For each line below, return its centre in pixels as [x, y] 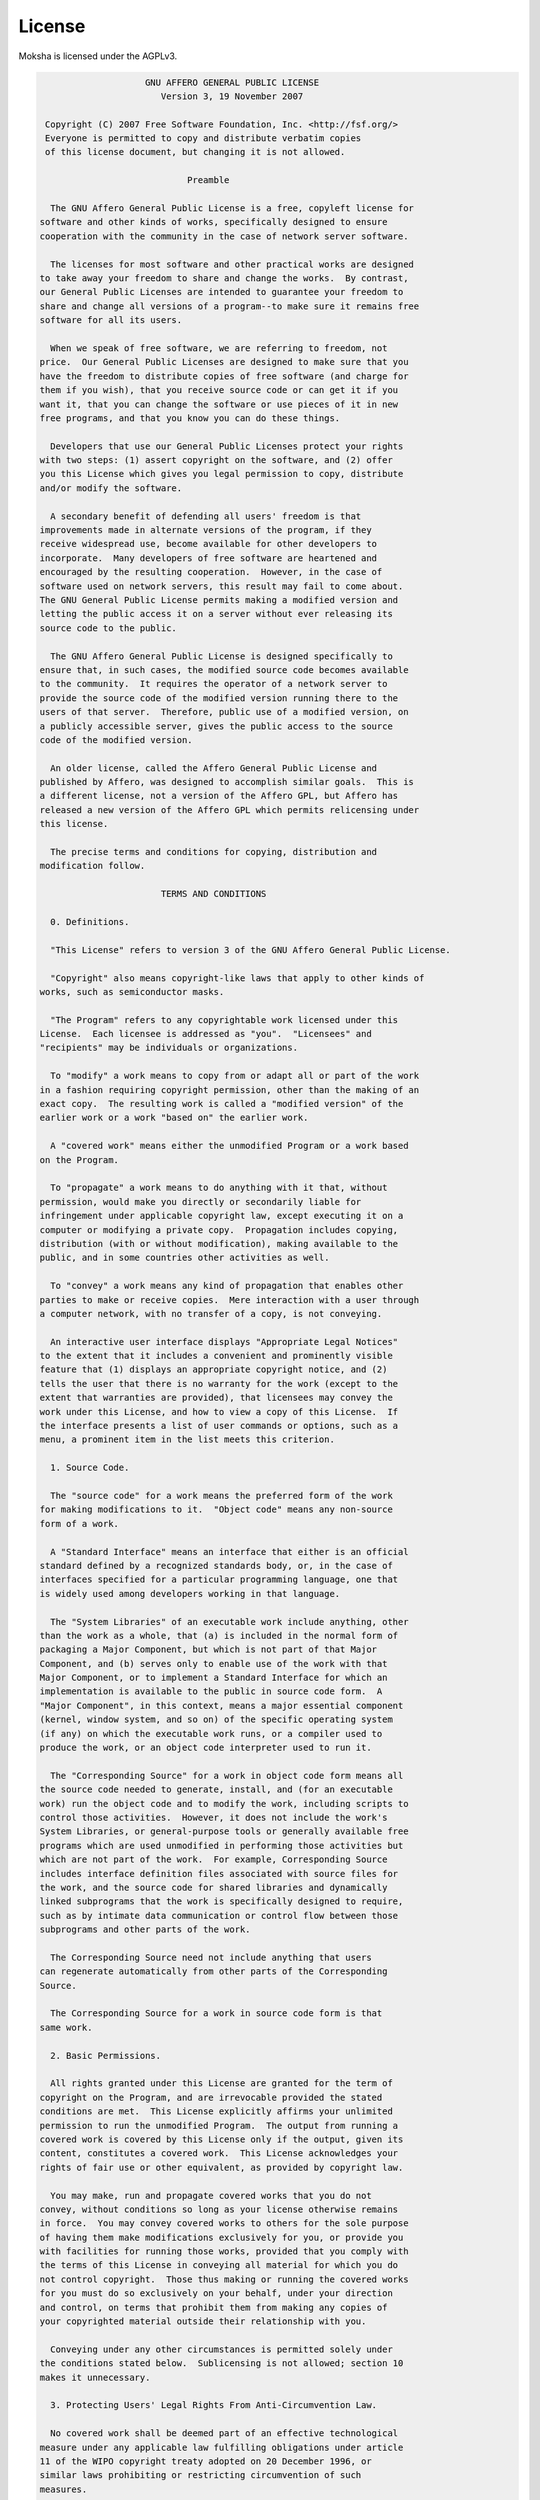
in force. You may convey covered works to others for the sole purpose [224, 2223]
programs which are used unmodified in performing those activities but [221, 1845]
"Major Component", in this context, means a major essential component [221, 1705]
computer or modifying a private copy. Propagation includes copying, [219, 1229]
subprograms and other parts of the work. [145, 1929]
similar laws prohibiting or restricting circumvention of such [200, 2475]
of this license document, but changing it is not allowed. [195, 152]
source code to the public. [108, 628]
